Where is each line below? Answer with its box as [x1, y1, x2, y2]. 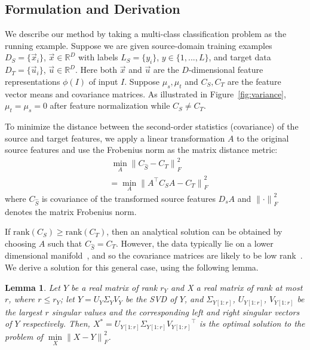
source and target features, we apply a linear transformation [5, 131, 225, 144]
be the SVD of [125, 293, 177, 305]
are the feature [227, 75, 281, 87]
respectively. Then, [22, 317, 90, 330]
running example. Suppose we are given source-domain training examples [5, 39, 272, 51]
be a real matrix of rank [71, 281, 158, 293]
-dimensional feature [188, 63, 263, 76]
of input [88, 75, 118, 87]
